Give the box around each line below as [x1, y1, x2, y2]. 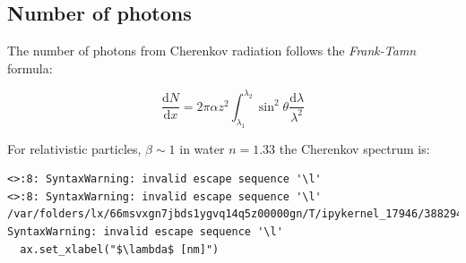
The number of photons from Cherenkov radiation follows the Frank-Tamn [7, 41, 417, 60]
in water [179, 139, 225, 157]
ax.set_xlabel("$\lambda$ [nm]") [20, 242, 220, 256]
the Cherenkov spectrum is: [279, 139, 430, 157]
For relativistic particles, [7, 139, 142, 157]
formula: [7, 58, 53, 77]
